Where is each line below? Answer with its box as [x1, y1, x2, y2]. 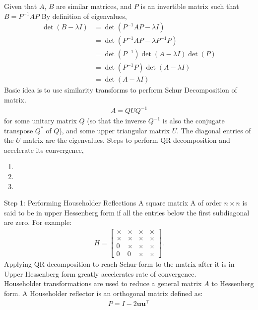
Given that [4, 1, 37, 11]
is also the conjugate [162, 115, 225, 126]
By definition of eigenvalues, [41, 10, 127, 21]
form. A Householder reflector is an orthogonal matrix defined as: [4, 288, 203, 298]
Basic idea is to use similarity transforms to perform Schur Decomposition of [4, 85, 237, 95]
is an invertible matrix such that [140, 1, 239, 11]
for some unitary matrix [4, 115, 77, 126]
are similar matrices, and [56, 1, 132, 11]
